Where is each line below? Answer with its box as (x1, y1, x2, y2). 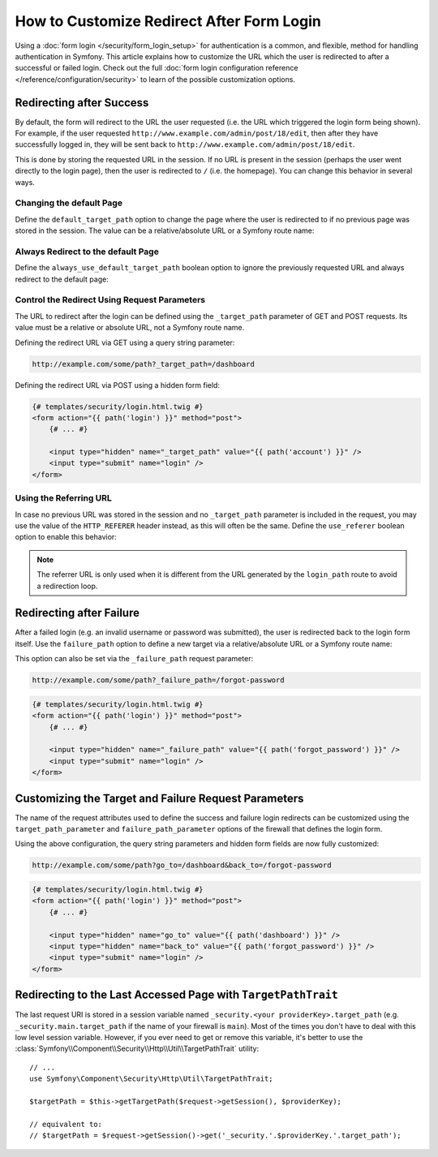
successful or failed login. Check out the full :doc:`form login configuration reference (15, 63, 298, 73)
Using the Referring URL (15, 492, 113, 504)
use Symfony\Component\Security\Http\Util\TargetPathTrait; (29, 1074, 273, 1083)
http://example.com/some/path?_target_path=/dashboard (32, 359, 255, 368)
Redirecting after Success (15, 96, 149, 110)
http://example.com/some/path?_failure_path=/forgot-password (32, 676, 285, 685)
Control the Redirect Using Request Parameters (15, 295, 206, 306)
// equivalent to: (29, 1120, 103, 1129)
